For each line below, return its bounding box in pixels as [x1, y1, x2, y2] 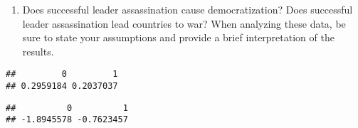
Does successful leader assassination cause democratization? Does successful [22, 2, 353, 16]
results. [22, 43, 54, 58]
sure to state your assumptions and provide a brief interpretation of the [22, 30, 335, 45]
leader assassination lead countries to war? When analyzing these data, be [22, 16, 346, 31]
